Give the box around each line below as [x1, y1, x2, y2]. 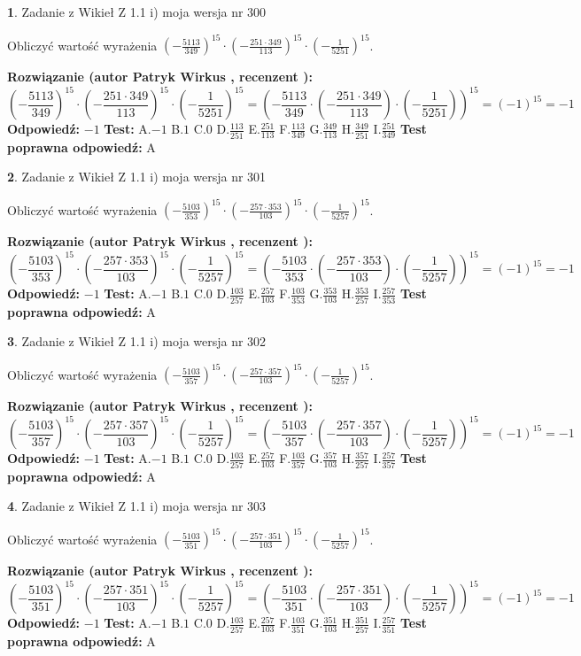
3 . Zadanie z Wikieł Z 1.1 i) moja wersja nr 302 [7, 332, 267, 351]
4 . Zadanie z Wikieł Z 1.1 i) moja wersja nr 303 [7, 497, 267, 515]
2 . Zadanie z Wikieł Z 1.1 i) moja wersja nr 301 [7, 167, 267, 186]
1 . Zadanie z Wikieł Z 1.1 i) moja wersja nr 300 [7, 3, 267, 20]
